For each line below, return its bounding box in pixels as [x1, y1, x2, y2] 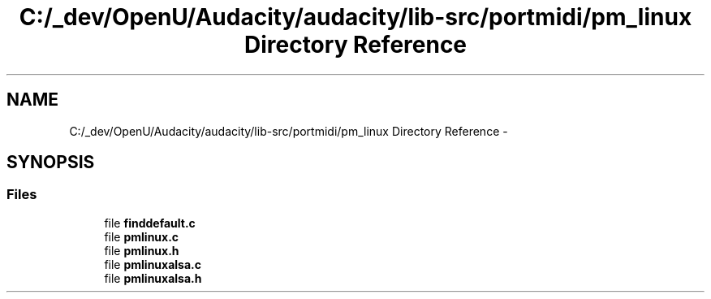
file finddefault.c [104, 215, 196, 230]
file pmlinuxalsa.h [104, 271, 202, 285]
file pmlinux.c [104, 229, 179, 244]
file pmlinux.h [104, 243, 179, 258]
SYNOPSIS [6, 152, 95, 173]
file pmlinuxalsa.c [104, 257, 201, 271]
